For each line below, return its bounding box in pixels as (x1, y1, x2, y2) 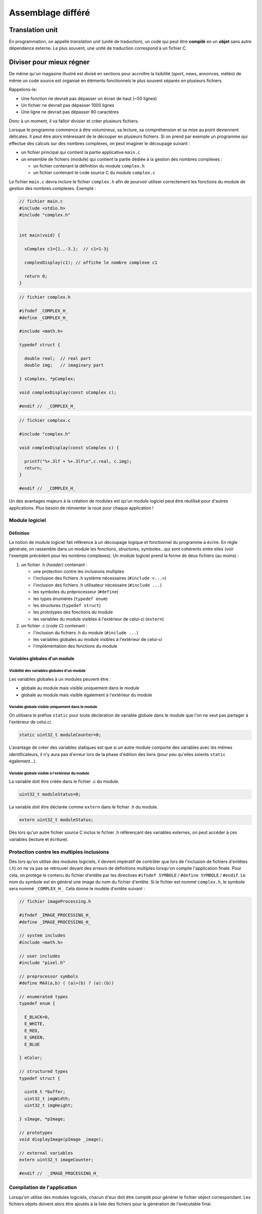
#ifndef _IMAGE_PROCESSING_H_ (19, 912, 91, 918)
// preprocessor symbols (19, 974, 79, 979)
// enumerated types (19, 994, 68, 999)
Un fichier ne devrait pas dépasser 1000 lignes (21, 102, 115, 108)
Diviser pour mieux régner (9, 58, 90, 67)
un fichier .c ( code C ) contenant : (21, 623, 87, 629)
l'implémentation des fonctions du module (33, 643, 117, 649)
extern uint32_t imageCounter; (19, 1157, 94, 1163)
